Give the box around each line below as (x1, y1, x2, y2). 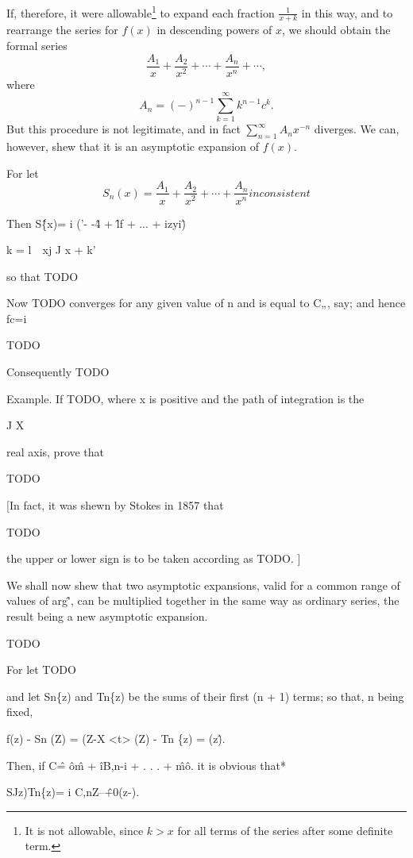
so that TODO (6, 267, 79, 284)
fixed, (6, 703, 33, 720)
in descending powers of (156, 21, 272, 38)
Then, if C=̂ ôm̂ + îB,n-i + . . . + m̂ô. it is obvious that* (6, 756, 286, 773)
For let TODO (6, 661, 76, 678)
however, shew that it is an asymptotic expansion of (6, 138, 260, 155)
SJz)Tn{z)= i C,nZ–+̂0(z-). (6, 783, 140, 800)
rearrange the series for (6, 21, 118, 38)
